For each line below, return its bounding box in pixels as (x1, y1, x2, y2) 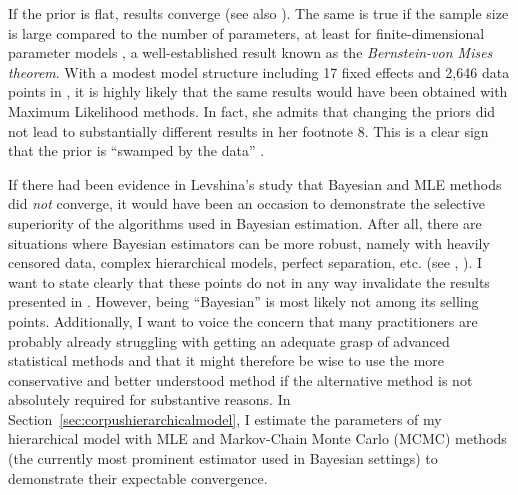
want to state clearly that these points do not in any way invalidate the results (8, 271, 490, 292)
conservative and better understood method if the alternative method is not (8, 369, 473, 390)
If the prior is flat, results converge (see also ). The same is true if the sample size (8, 3, 509, 23)
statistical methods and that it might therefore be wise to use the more (8, 350, 445, 371)
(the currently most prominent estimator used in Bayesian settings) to (8, 448, 438, 469)
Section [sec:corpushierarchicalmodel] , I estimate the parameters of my (8, 408, 442, 429)
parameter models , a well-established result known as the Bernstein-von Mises (8, 42, 493, 63)
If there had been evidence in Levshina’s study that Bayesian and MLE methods (8, 173, 502, 194)
